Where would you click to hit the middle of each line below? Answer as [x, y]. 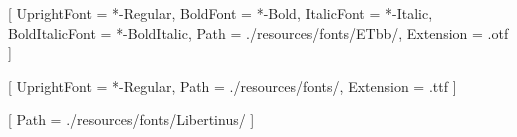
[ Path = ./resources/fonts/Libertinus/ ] [131, 119]
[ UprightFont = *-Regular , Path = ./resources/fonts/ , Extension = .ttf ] [232, 85]
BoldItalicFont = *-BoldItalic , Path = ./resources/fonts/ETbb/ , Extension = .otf [258, 32]
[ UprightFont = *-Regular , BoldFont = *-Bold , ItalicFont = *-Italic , [220, 13]
